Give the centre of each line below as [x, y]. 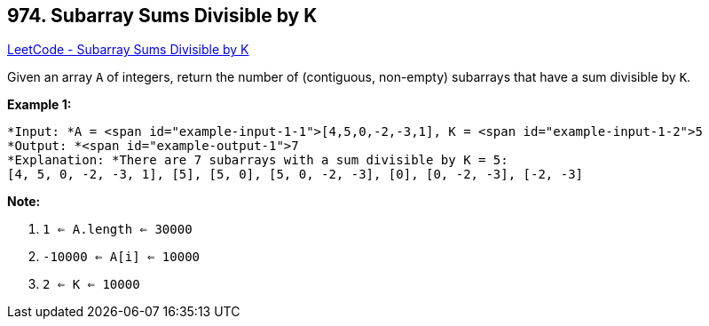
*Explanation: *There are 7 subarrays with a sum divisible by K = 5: [258, 160]
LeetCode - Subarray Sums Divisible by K [128, 50]
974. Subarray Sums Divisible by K [162, 16]
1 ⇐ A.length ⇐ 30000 [118, 230]
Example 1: [39, 105]
